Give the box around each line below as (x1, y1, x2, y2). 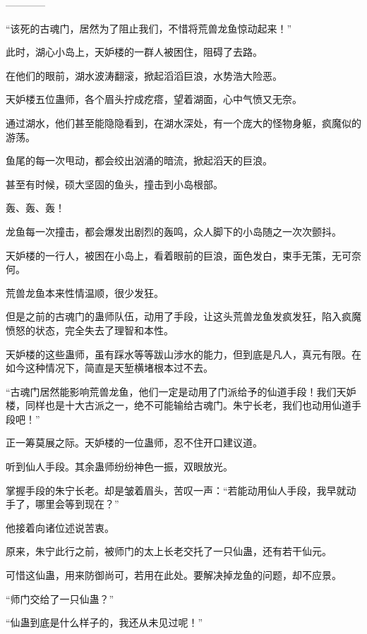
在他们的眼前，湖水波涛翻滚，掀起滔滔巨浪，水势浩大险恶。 (6, 68, 282, 83)
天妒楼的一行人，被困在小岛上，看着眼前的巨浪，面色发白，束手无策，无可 (6, 248, 351, 262)
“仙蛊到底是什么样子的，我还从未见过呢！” (6, 615, 203, 630)
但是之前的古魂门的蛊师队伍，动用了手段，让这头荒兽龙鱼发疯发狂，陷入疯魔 (6, 309, 361, 324)
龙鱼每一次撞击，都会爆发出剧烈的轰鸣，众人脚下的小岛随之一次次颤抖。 (6, 224, 342, 238)
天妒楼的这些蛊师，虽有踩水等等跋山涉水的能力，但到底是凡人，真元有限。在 (6, 346, 361, 361)
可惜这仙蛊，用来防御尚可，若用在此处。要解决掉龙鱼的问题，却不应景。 (6, 568, 342, 583)
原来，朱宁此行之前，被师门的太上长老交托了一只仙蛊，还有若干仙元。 (6, 544, 332, 559)
